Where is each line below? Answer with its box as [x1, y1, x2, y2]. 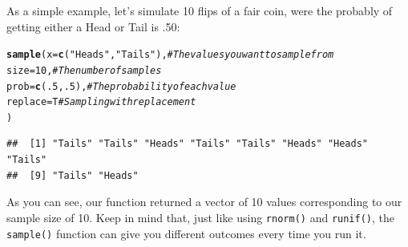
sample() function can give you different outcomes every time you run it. [6, 225, 366, 241]
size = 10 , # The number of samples [6, 64, 162, 76]
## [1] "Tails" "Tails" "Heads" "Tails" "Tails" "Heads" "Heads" [6, 138, 369, 150]
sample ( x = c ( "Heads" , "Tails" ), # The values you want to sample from [6, 49, 334, 61]
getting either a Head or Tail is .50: [6, 18, 180, 34]
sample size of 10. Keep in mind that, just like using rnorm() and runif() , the [6, 209, 395, 225]
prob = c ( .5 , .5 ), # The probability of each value [6, 80, 236, 92]
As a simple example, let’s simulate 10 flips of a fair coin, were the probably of [6, 2, 393, 18]
